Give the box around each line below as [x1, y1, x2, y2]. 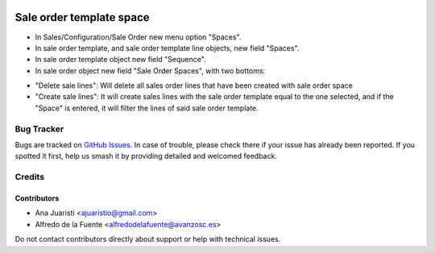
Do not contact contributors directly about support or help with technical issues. [14, 234, 281, 244]
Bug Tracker [14, 123, 64, 135]
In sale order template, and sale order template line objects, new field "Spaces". [35, 43, 300, 52]
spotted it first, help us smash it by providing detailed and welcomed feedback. [14, 151, 277, 161]
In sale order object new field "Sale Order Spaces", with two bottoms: [35, 65, 266, 76]
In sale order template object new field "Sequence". [35, 55, 206, 64]
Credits [14, 172, 44, 183]
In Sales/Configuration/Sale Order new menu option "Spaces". [35, 32, 242, 42]
